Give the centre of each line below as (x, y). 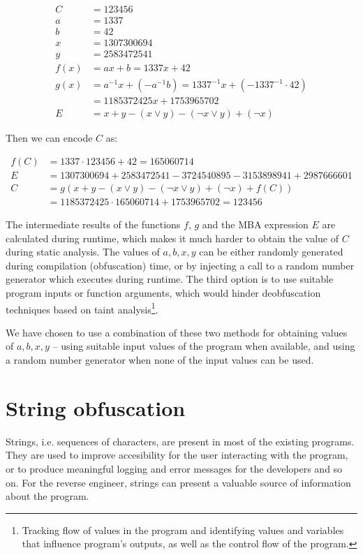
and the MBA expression (255, 224)
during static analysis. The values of (83, 252)
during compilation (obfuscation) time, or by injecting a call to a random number (180, 265)
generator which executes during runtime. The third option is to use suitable (170, 279)
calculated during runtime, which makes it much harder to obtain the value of (172, 238)
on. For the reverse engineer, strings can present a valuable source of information (178, 482)
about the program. (47, 496)
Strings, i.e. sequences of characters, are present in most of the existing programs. (180, 441)
